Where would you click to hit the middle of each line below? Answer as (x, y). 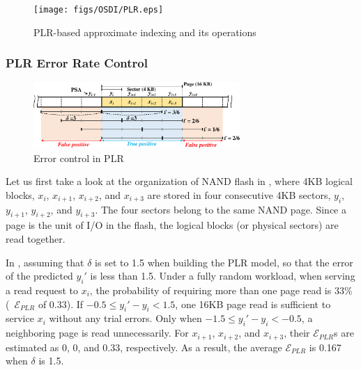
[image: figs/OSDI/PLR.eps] (99, 10)
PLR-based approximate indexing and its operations (145, 32)
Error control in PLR (79, 158)
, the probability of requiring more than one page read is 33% (221, 290)
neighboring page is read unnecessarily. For (97, 333)
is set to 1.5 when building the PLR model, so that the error (224, 262)
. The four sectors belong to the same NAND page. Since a (221, 209)
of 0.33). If (61, 304)
